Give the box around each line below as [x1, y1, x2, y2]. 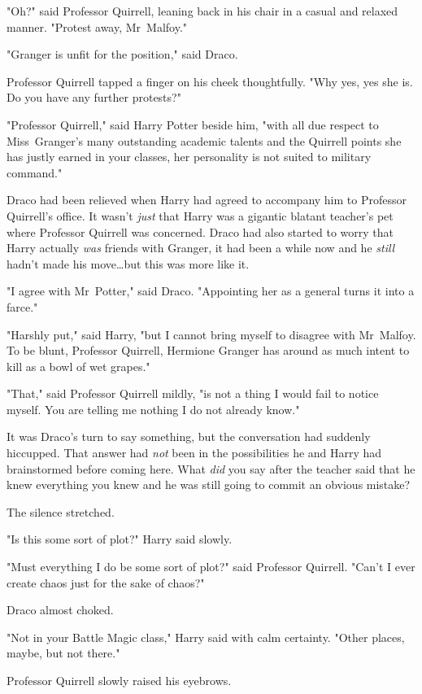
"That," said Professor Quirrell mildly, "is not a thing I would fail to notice [7, 385, 379, 402]
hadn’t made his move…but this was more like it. [7, 255, 250, 272]
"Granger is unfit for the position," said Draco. [7, 46, 238, 63]
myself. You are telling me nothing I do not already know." [7, 400, 300, 417]
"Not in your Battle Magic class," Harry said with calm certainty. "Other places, [7, 628, 405, 645]
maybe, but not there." [7, 644, 120, 661]
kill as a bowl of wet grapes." [7, 357, 150, 374]
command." [7, 164, 63, 181]
